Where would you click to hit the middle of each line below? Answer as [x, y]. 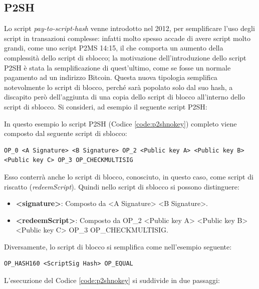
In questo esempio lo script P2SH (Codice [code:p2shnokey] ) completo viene [120, 123]
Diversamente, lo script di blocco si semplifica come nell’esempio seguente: [118, 246]
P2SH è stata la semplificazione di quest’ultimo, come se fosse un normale [117, 67]
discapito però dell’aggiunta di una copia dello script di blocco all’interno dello [124, 97]
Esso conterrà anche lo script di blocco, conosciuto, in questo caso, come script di [129, 176]
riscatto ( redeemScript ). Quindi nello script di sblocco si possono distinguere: [122, 186]
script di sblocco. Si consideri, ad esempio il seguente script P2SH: [106, 106]
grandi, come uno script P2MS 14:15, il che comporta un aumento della [114, 48]
